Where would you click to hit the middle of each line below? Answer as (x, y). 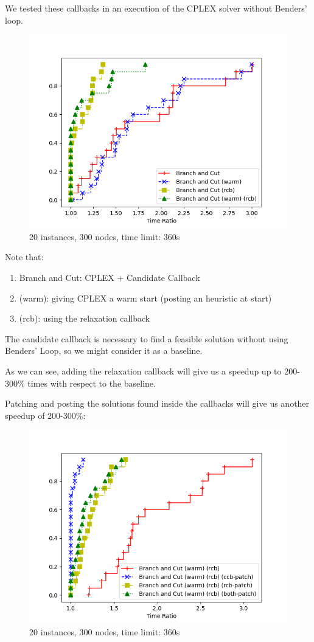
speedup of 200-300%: (45, 415)
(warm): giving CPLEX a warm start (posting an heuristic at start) (145, 298)
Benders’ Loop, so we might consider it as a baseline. (104, 350)
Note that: (24, 257)
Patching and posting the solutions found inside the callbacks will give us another (157, 403)
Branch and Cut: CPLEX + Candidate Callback (110, 277)
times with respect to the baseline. (92, 383)
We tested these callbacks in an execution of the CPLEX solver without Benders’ (156, 8)
